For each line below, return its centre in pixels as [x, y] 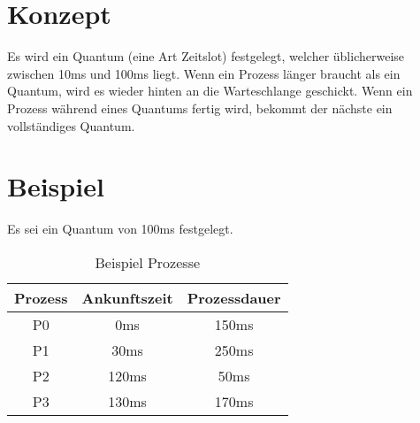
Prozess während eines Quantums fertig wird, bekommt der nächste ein [200, 108]
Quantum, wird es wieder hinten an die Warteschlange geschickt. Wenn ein [210, 91]
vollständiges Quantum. [71, 125]
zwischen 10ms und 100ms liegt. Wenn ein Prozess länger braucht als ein [204, 73]
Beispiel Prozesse [148, 262]
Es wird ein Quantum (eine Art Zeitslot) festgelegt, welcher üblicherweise [206, 56]
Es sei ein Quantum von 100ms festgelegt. [120, 229]
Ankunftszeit [127, 297]
